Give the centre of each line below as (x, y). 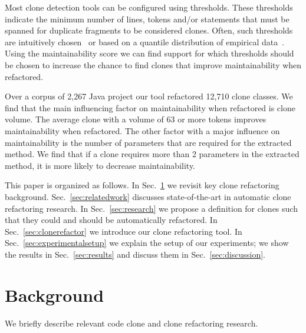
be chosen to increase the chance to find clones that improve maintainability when (153, 64)
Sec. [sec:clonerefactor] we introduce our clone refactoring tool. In (124, 231)
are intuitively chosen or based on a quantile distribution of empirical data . (145, 41)
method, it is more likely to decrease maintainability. (100, 165)
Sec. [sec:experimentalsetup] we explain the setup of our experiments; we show (147, 243)
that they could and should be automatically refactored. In (111, 220)
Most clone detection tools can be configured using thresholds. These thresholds (149, 7)
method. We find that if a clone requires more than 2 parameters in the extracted (152, 154)
